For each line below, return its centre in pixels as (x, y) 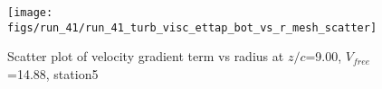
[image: (30, 13)
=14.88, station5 (53, 73)
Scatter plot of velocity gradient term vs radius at (146, 56)
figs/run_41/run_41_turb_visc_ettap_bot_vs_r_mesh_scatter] (192, 27)
